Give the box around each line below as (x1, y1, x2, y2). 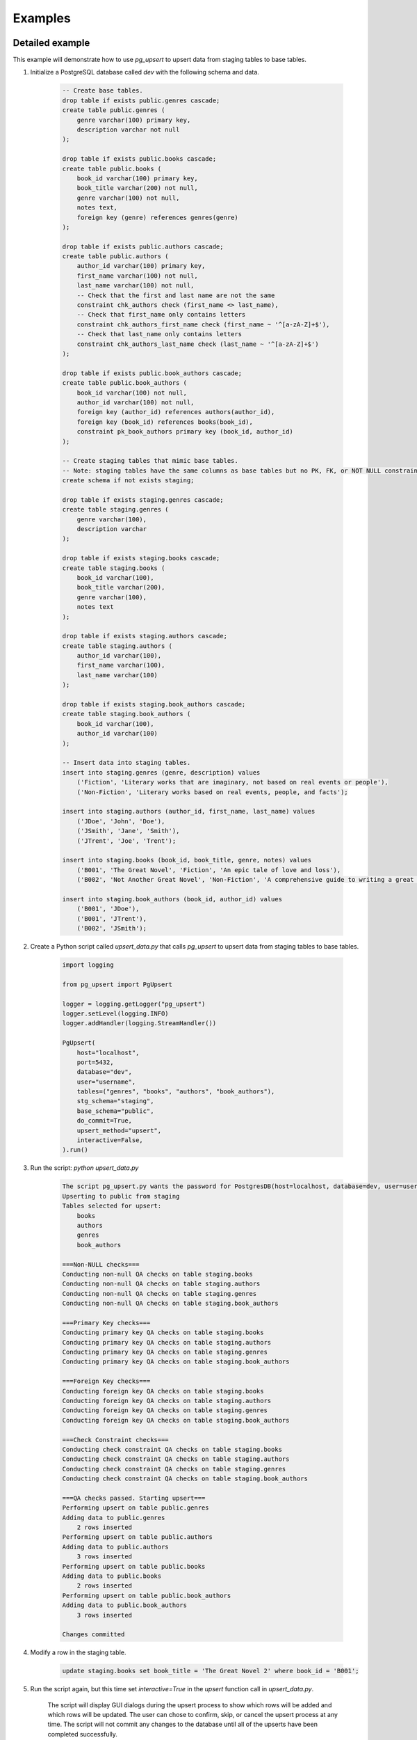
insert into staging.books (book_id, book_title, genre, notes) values (62, 856, 312, 864)
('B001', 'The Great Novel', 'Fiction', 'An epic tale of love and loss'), (76, 866, 341, 873)
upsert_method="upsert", (76, 1126, 162, 1134)
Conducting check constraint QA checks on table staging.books (62, 1445, 283, 1453)
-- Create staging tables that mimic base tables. (62, 457, 239, 465)
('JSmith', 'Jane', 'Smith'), (76, 827, 180, 835)
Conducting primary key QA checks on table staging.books (62, 1329, 264, 1336)
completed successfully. (47, 1730, 118, 1738)
